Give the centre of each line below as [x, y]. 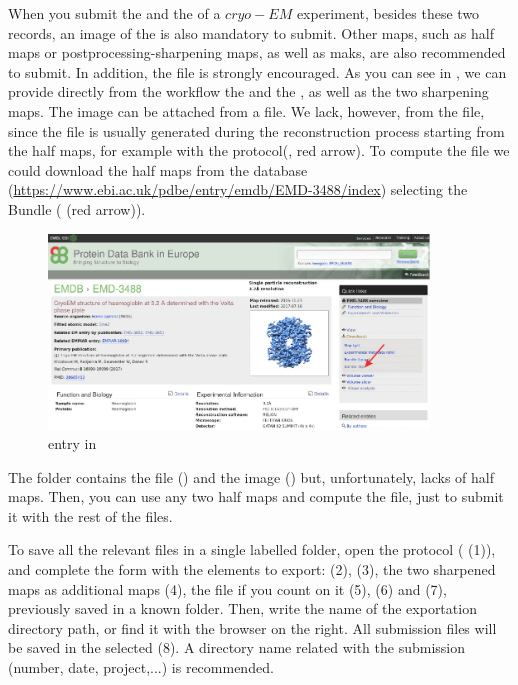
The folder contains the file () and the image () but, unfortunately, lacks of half [251, 476]
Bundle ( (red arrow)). [77, 208]
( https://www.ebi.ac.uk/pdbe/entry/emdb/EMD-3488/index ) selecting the [238, 189]
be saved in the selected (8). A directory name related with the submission [237, 647]
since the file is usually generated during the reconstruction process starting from [256, 130]
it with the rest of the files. [90, 515]
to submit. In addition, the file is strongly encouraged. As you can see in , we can [257, 71]
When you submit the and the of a [114, 13]
